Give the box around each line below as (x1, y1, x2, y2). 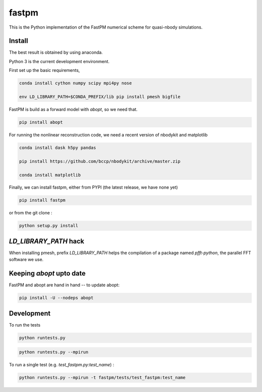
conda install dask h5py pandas (19, 145, 97, 150)
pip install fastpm (19, 197, 65, 203)
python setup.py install (19, 223, 79, 229)
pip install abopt (19, 119, 63, 125)
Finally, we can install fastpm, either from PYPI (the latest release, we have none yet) (9, 184, 178, 190)
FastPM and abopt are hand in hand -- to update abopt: (9, 282, 120, 288)
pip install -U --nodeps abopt (19, 295, 94, 301)
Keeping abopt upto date (9, 269, 86, 278)
